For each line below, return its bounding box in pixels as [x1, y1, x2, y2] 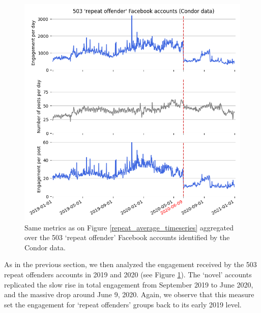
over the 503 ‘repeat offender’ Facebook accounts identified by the [24, 232, 230, 243]
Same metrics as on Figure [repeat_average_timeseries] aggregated [24, 222, 234, 232]
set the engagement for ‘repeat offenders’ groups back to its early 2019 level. [4, 299, 242, 309]
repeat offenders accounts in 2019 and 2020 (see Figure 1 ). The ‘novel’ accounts [4, 269, 252, 279]
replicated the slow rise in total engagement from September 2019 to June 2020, [4, 279, 253, 290]
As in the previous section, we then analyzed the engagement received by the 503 [4, 259, 257, 270]
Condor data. [24, 242, 66, 252]
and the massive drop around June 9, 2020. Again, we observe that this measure [4, 289, 254, 300]
